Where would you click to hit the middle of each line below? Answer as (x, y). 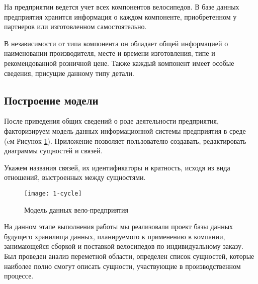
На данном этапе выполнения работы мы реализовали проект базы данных (119, 226)
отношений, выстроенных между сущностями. (75, 177)
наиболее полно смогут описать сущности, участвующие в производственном (122, 266)
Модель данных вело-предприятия (76, 209)
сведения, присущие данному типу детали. (69, 73)
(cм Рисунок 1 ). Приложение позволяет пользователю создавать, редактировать (125, 140)
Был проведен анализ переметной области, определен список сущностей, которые (129, 256)
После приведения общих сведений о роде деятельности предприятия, (111, 121)
